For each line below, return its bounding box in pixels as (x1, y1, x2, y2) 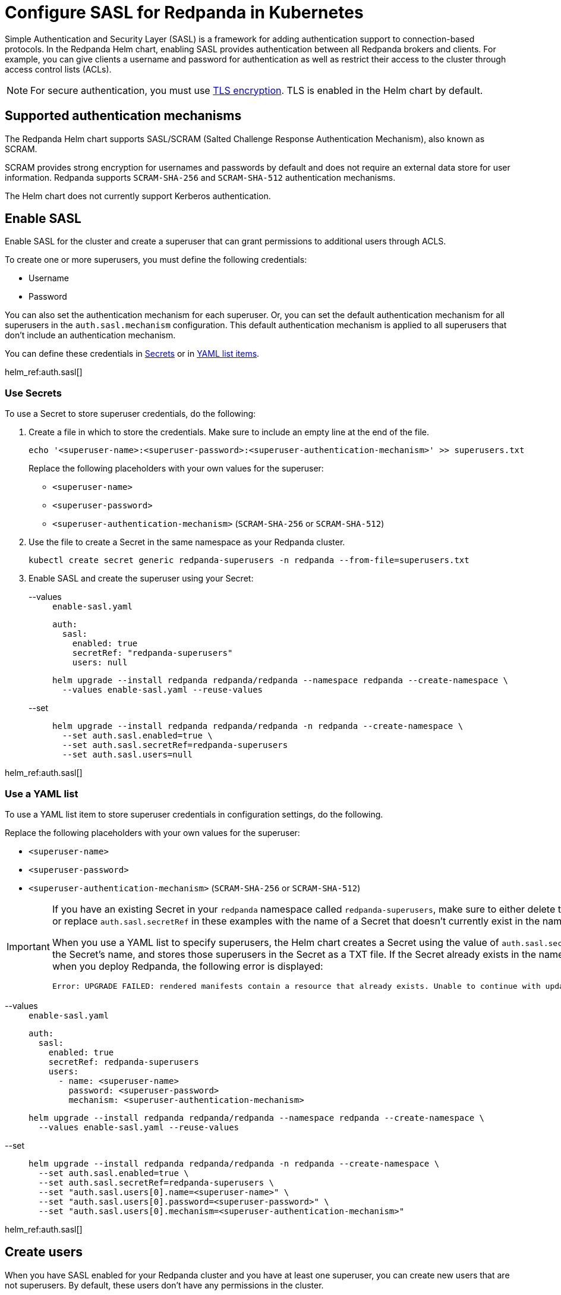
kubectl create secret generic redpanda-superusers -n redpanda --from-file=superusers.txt (29, 555, 469, 565)
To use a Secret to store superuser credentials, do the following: (5, 408, 256, 419)
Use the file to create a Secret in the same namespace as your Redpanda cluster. (29, 537, 345, 548)
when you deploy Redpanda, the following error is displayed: (52, 960, 323, 972)
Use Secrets (5, 386, 62, 399)
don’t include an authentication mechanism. (5, 330, 176, 341)
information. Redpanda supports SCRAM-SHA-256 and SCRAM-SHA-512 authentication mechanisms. (5, 172, 396, 183)
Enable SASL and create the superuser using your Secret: (29, 573, 254, 584)
